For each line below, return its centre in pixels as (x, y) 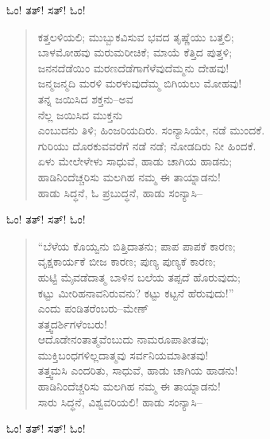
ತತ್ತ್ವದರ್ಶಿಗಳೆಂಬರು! (72, 323)
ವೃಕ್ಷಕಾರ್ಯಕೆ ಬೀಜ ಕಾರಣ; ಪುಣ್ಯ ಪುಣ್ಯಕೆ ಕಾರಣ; (127, 261)
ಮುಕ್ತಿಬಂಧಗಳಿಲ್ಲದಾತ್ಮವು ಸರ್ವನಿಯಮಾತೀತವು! (123, 354)
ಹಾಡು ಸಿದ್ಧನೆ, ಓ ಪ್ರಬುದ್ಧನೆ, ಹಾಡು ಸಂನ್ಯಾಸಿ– (120, 192)
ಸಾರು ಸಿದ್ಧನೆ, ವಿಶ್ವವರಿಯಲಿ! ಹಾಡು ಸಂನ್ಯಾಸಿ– (120, 401)
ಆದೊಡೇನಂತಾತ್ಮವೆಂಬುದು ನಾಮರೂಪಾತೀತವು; (123, 339)
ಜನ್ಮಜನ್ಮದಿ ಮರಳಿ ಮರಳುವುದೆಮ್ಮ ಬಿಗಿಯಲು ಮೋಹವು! (140, 83)
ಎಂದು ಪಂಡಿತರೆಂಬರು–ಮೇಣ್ (93, 308)
